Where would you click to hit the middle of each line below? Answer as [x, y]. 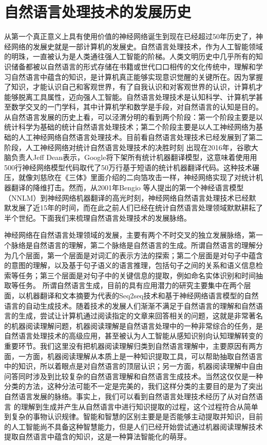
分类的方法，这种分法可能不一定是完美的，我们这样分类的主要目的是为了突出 [133, 386]
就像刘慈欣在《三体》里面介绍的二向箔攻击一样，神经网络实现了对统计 [137, 177]
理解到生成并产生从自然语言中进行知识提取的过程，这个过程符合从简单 [139, 406]
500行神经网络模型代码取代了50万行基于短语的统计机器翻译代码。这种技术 [128, 167]
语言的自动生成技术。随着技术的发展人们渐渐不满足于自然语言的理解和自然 [130, 305]
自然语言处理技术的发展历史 [98, 12]
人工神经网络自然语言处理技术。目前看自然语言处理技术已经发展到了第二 [140, 137]
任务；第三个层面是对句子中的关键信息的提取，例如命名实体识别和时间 [137, 275]
